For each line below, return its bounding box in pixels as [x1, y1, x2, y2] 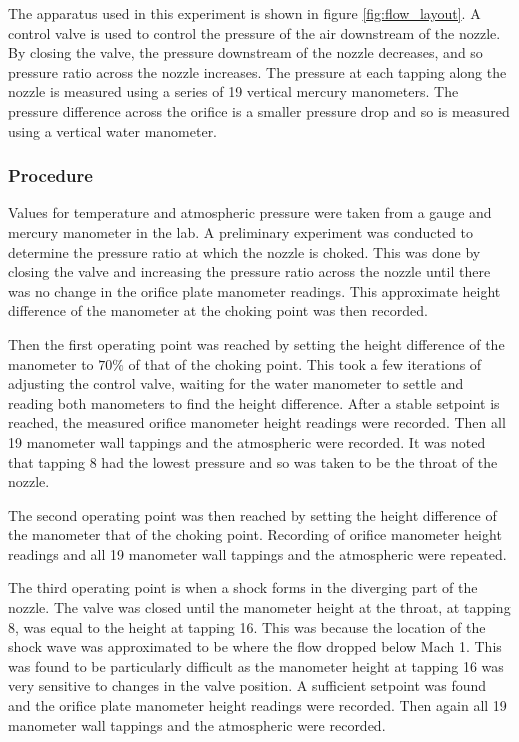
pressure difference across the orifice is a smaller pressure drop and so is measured [8, 100, 510, 121]
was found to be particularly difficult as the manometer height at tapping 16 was [8, 655, 504, 676]
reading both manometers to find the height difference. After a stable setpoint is [8, 392, 500, 413]
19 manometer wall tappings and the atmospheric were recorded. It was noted [8, 431, 486, 452]
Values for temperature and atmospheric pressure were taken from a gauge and [8, 202, 492, 223]
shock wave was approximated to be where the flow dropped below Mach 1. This [8, 636, 502, 657]
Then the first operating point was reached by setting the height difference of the [8, 333, 505, 354]
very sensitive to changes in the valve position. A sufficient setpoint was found [8, 675, 487, 696]
